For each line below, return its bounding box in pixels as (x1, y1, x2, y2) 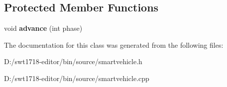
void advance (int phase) (4, 23, 83, 33)
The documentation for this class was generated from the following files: (4, 39, 224, 50)
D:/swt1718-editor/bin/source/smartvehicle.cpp (4, 73, 149, 83)
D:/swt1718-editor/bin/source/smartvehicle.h (4, 56, 142, 67)
